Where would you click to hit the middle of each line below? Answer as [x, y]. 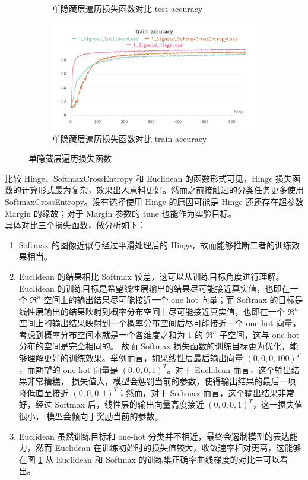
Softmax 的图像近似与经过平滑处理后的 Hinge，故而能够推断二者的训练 [155, 244]
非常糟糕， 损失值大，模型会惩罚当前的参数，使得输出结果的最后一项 [161, 381]
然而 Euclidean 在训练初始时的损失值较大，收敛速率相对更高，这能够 [168, 448]
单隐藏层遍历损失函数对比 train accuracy [130, 138]
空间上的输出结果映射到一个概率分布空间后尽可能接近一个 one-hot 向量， [160, 323]
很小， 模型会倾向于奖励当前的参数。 [91, 416]
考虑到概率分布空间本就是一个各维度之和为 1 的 [111, 334]
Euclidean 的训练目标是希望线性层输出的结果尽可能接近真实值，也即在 [154, 288]
